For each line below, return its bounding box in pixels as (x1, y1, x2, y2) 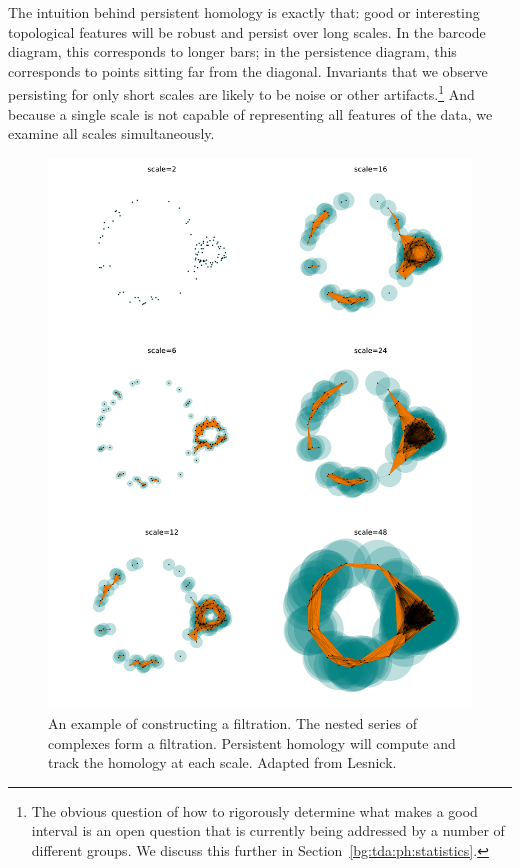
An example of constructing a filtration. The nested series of (48, 713, 418, 734)
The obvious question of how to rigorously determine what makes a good (31, 800, 478, 821)
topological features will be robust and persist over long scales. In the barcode (8, 21, 486, 42)
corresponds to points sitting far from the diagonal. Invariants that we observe (8, 60, 488, 81)
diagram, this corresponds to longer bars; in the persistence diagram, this (8, 41, 457, 62)
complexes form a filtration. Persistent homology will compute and (48, 732, 456, 753)
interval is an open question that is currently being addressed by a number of (31, 820, 505, 841)
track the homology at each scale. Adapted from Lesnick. (48, 752, 397, 773)
